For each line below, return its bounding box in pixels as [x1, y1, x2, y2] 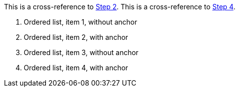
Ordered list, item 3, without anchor [24, 48, 139, 57]
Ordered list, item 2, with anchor [24, 33, 128, 41]
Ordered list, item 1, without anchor [24, 18, 137, 26]
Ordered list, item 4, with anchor [24, 63, 128, 72]
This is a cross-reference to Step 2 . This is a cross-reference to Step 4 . [4, 2, 236, 11]
